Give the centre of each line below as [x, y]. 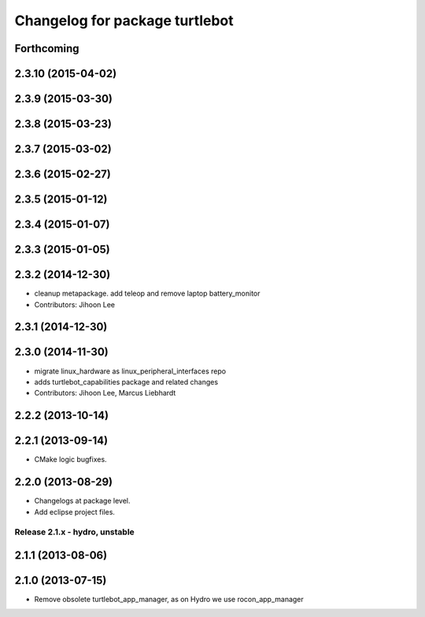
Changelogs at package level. [82, 501]
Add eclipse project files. [75, 511]
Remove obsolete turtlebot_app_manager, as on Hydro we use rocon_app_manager [169, 599]
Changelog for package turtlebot [124, 20]
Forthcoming [47, 48]
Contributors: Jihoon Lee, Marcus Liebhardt [105, 393]
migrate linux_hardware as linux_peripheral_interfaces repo [130, 371]
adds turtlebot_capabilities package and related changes [126, 381]
